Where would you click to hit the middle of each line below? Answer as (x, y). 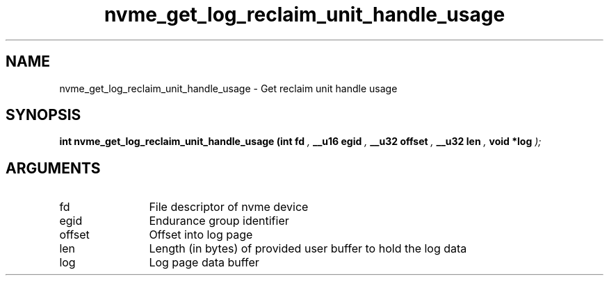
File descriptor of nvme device (229, 207)
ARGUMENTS (53, 168)
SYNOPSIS (43, 115)
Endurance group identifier (219, 221)
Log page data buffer (204, 263)
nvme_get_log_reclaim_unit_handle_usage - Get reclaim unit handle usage (228, 88)
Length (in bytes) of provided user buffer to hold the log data (308, 249)
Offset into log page (201, 235)
